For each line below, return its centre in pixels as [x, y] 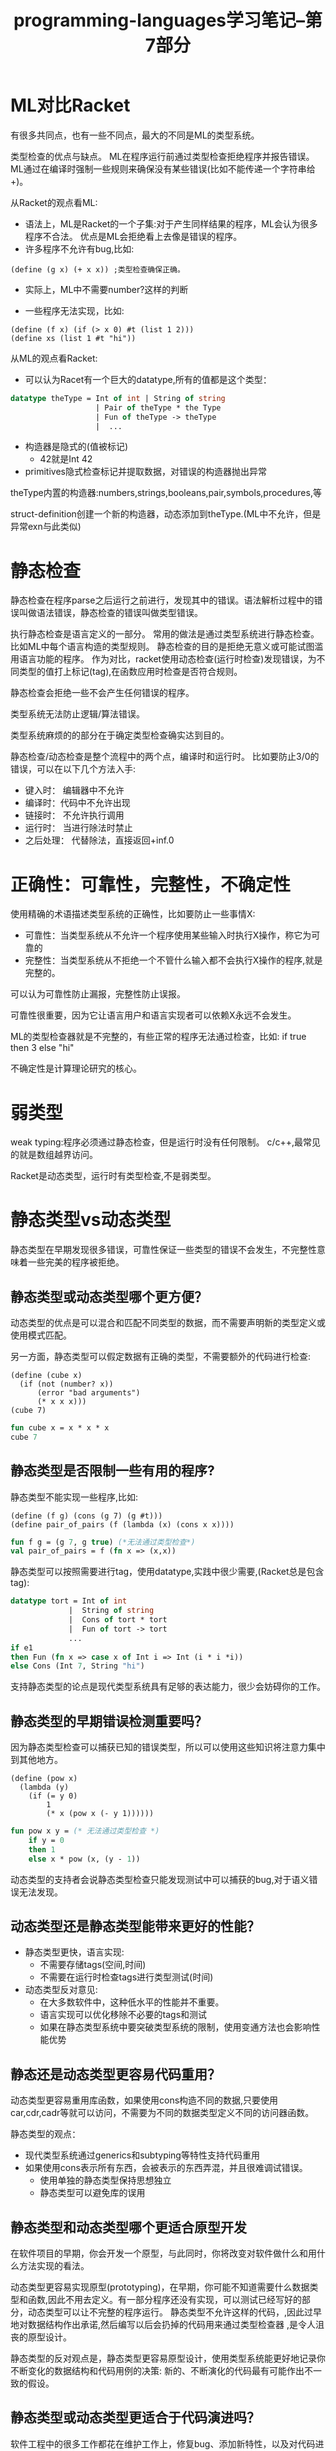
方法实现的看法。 [54, 2266]
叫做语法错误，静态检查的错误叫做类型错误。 [110, 613]
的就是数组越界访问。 [54, 1155]
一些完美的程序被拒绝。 [76, 1262]
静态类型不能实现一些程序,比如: [74, 1497]
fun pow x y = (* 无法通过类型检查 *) [85, 1831]
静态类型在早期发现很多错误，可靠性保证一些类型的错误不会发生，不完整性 [163, 1250]
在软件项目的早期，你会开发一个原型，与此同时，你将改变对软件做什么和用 [163, 2253]
